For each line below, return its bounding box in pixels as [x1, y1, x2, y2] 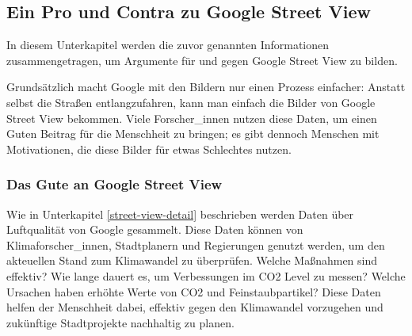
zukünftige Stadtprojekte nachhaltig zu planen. [6, 314, 235, 330]
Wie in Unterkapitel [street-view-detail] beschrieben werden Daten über [6, 205, 354, 222]
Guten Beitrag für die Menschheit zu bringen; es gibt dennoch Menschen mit [6, 125, 380, 142]
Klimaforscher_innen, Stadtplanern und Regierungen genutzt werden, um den [6, 236, 385, 253]
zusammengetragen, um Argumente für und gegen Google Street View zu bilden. [6, 52, 398, 68]
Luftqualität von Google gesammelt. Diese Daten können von [6, 221, 303, 238]
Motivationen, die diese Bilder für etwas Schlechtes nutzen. [6, 140, 292, 157]
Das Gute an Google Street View [6, 174, 223, 194]
